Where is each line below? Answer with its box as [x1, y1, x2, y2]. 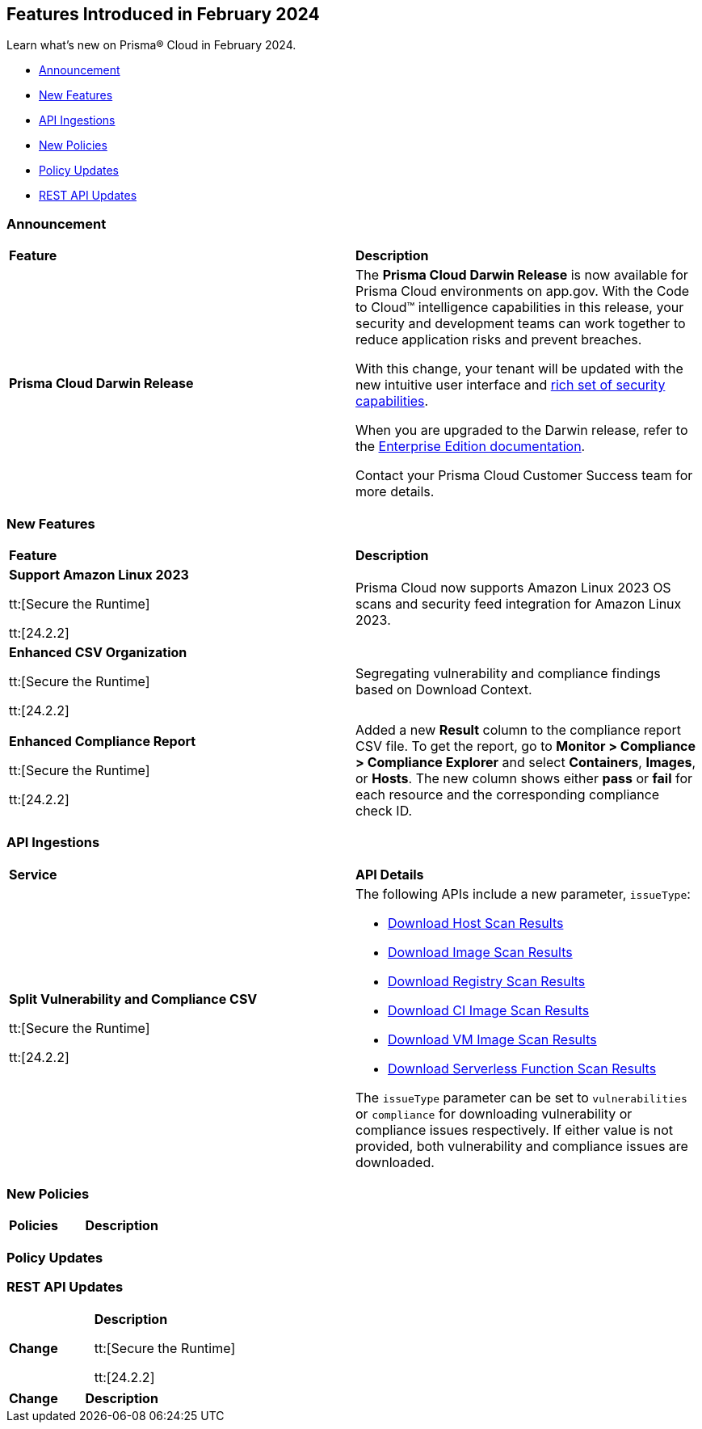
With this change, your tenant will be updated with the [355, 360, 683, 377]
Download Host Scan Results [388, 914, 564, 931]
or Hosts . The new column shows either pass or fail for [355, 769, 693, 786]
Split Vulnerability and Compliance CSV [9, 990, 258, 1007]
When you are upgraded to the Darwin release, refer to [355, 422, 688, 439]
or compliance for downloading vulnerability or [355, 1105, 633, 1122]
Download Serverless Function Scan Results [388, 1060, 657, 1077]
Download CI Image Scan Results [388, 1001, 590, 1018]
